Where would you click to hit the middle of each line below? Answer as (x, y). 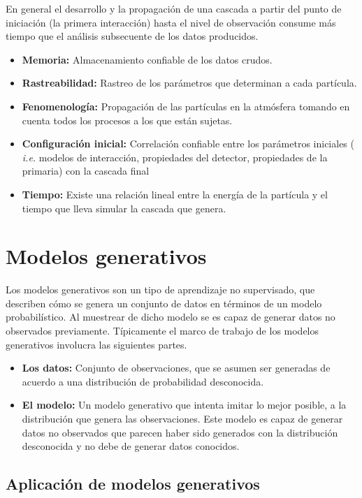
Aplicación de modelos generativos (133, 484)
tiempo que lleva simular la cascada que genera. (124, 208)
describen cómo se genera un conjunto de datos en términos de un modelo (164, 303)
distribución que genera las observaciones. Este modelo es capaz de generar (182, 418)
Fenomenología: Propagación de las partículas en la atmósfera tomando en (186, 106)
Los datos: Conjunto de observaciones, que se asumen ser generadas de (176, 368)
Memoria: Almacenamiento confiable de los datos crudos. (147, 59)
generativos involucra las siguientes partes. (96, 344)
